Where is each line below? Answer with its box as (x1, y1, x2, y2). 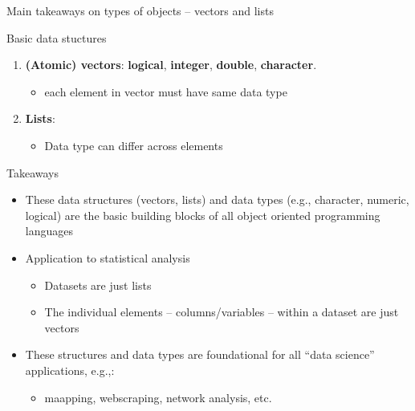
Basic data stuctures (6, 29, 107, 46)
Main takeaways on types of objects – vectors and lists (6, 2, 274, 18)
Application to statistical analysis (25, 249, 190, 266)
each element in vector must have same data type (44, 83, 287, 100)
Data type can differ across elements (44, 136, 223, 153)
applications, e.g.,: (25, 361, 115, 378)
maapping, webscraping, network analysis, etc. (44, 389, 272, 405)
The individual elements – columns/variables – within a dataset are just (44, 303, 399, 320)
